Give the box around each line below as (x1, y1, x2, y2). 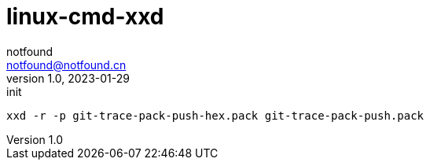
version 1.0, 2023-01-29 (6, 71, 130, 85)
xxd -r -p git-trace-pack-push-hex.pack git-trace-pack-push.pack (6, 109, 424, 122)
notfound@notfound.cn (6, 57, 127, 72)
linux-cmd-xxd (6, 3, 164, 30)
